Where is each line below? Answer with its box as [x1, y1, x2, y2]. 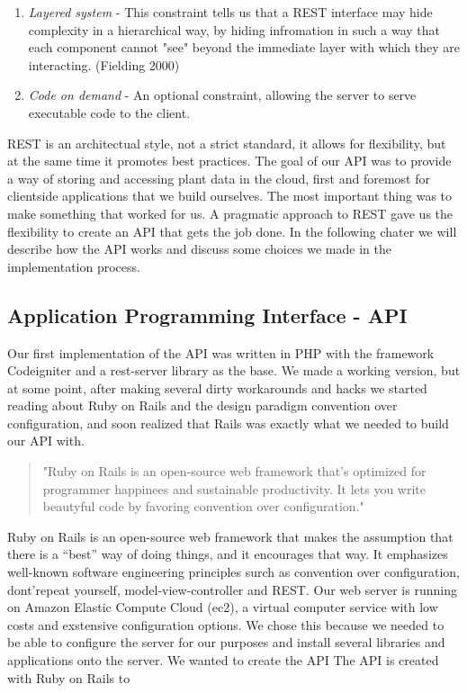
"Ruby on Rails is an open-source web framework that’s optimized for [42, 462, 427, 481]
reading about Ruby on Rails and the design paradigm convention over [7, 396, 398, 415]
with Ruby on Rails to [7, 668, 130, 687]
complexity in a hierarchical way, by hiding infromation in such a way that [28, 20, 440, 39]
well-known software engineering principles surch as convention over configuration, [7, 562, 460, 581]
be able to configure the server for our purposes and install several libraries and [7, 633, 445, 652]
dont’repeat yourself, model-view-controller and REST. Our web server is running [7, 580, 457, 598]
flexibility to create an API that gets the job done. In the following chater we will [7, 221, 457, 240]
